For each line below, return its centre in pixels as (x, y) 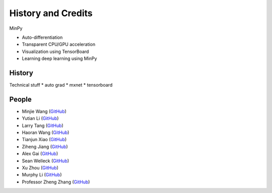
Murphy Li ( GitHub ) (42, 175)
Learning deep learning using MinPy (59, 58)
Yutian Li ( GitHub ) (40, 118)
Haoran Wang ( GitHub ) (46, 133)
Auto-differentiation (42, 37)
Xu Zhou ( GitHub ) (40, 168)
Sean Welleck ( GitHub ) (46, 161)
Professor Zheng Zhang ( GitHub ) (56, 182)
